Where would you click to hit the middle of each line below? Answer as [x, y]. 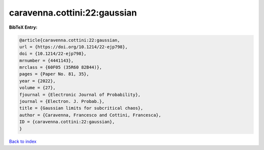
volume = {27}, [37, 88]
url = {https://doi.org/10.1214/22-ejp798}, [74, 47]
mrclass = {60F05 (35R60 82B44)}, [61, 67]
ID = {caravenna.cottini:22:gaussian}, [67, 122]
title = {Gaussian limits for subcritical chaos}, [81, 108]
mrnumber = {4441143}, [46, 60]
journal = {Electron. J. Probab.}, [62, 102]
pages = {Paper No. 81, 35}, [54, 74]
